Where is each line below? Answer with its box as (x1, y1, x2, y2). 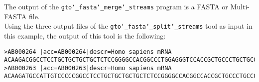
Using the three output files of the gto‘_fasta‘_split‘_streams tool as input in (4, 21, 253, 31)
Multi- (230, 1, 250, 11)
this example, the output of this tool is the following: (4, 30, 166, 41)
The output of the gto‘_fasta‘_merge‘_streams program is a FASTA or (4, 1, 228, 11)
